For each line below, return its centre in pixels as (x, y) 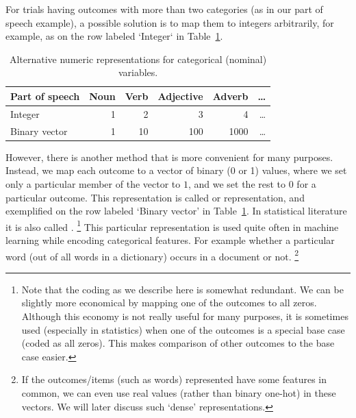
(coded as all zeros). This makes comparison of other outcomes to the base (178, 343)
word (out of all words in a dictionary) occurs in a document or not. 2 (152, 255)
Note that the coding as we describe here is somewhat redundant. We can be (182, 289)
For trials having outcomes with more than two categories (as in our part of (164, 9)
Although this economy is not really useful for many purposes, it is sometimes (185, 316)
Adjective (180, 96)
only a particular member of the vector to (93, 183)
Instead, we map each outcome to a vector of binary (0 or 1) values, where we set (176, 170)
